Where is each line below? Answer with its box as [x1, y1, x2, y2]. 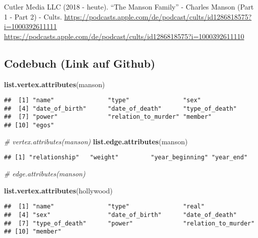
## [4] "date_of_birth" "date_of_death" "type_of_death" [4, 105, 237, 112]
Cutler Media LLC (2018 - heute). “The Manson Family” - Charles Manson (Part [4, 2, 254, 12]
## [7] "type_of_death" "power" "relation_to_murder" [4, 219, 255, 227]
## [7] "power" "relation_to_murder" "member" [4, 113, 212, 121]
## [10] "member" [4, 228, 61, 235]
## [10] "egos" [4, 122, 54, 129]
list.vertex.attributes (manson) [4, 79, 105, 89]
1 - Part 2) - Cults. [4, 11, 62, 22]
